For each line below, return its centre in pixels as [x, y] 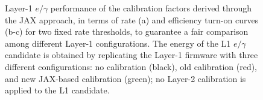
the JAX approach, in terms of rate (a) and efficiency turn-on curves [132, 19]
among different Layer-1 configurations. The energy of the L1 [118, 43]
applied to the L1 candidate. [57, 90]
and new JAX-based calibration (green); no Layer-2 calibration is [125, 78]
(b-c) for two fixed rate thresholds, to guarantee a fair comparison [127, 31]
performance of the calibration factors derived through [151, 8]
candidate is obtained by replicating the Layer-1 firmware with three [131, 55]
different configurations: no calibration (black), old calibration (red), [131, 66]
